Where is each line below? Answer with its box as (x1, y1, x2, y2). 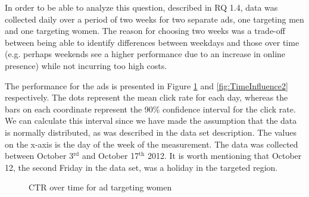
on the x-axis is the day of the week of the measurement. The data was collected (5, 137, 298, 150)
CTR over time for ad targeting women (29, 181, 172, 193)
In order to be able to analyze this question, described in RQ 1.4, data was (5, 1, 278, 13)
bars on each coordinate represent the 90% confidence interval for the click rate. (5, 102, 296, 115)
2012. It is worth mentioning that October (147, 149, 302, 162)
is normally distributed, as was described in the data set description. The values (5, 126, 296, 138)
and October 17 (82, 149, 139, 162)
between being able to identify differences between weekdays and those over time (5, 36, 299, 48)
